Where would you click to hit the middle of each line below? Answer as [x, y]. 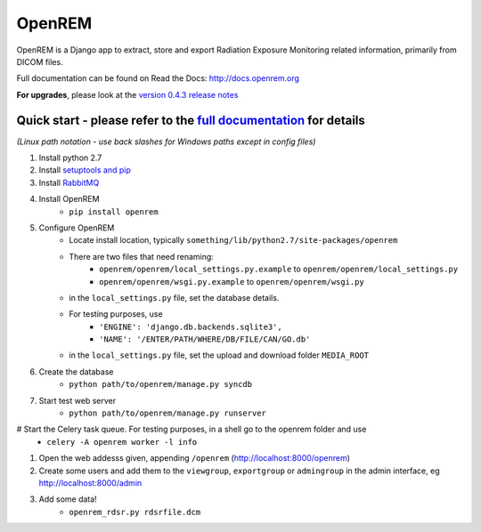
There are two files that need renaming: [141, 256]
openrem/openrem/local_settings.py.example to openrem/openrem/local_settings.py [279, 269]
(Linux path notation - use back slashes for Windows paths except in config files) [166, 141]
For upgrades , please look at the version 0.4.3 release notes [127, 94]
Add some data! [68, 499]
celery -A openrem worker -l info [122, 442]
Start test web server [77, 400]
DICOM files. [40, 61]
